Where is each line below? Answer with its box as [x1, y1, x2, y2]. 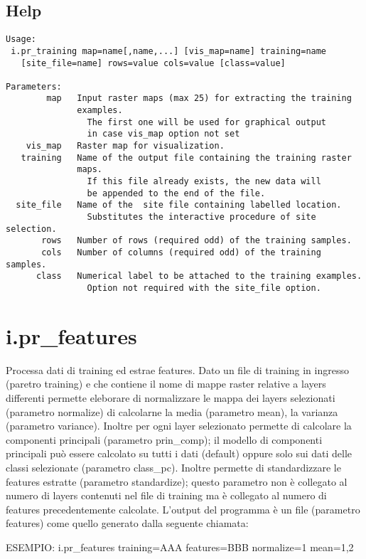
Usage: [6, 34, 36, 45]
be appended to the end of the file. [87, 188, 266, 198]
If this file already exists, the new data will [87, 176, 321, 187]
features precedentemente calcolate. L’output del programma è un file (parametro [6, 501, 360, 516]
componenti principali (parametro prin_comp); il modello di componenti [6, 432, 323, 447]
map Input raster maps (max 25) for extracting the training [46, 93, 352, 104]
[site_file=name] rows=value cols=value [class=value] [21, 58, 286, 68]
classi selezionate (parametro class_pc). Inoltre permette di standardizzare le [6, 459, 341, 474]
